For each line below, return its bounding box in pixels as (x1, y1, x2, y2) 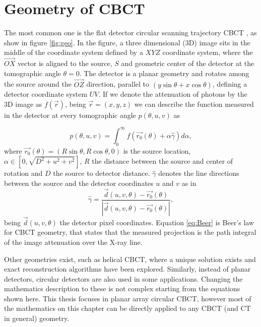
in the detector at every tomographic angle (4, 109, 136, 120)
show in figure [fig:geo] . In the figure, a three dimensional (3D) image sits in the (4, 37, 250, 47)
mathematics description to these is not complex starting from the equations (4, 283, 240, 294)
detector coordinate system (4, 89, 88, 99)
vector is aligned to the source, (17, 58, 112, 69)
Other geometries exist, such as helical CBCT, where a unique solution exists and (4, 253, 256, 264)
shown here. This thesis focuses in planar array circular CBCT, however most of (4, 293, 251, 303)
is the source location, (123, 145, 191, 156)
